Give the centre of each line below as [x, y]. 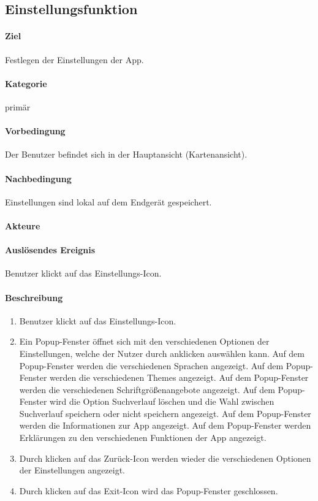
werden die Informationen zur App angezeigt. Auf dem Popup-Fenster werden [165, 425]
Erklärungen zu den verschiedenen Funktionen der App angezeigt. [143, 438]
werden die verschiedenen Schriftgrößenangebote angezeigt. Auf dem [147, 389]
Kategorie [26, 83]
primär [18, 106]
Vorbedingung [35, 131]
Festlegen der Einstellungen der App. [74, 59]
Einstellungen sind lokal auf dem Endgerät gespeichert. [108, 201]
